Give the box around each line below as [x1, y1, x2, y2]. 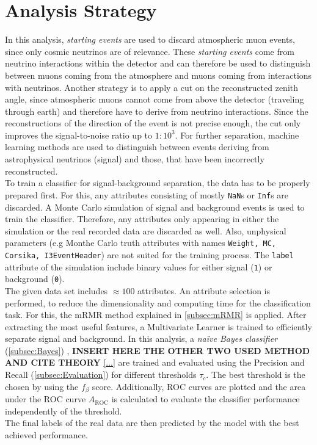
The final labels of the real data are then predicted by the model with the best [5, 416, 299, 429]
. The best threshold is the [206, 368, 305, 381]
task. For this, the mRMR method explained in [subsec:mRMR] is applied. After [5, 308, 307, 321]
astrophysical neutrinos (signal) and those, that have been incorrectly [5, 153, 264, 165]
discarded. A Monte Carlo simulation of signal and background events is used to [5, 200, 305, 213]
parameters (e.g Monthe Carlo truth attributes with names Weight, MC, [5, 236, 276, 249]
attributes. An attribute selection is [137, 284, 270, 297]
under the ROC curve [5, 393, 86, 405]
